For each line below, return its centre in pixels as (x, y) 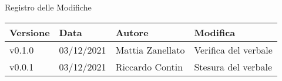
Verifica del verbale (233, 50)
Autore (132, 32)
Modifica (215, 32)
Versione (30, 32)
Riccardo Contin (149, 66)
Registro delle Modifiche (48, 7)
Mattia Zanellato (150, 50)
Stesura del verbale (233, 66)
